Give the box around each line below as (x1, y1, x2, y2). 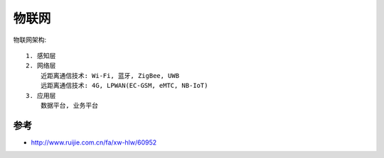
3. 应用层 (26, 91, 56, 99)
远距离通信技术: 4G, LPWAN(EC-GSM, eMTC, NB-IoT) (40, 81, 208, 90)
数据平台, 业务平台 (40, 101, 99, 109)
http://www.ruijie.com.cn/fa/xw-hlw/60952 (31, 138, 157, 147)
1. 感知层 (26, 52, 56, 60)
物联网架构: (13, 35, 47, 44)
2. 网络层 (26, 62, 56, 70)
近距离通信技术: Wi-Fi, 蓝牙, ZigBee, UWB (40, 72, 180, 79)
